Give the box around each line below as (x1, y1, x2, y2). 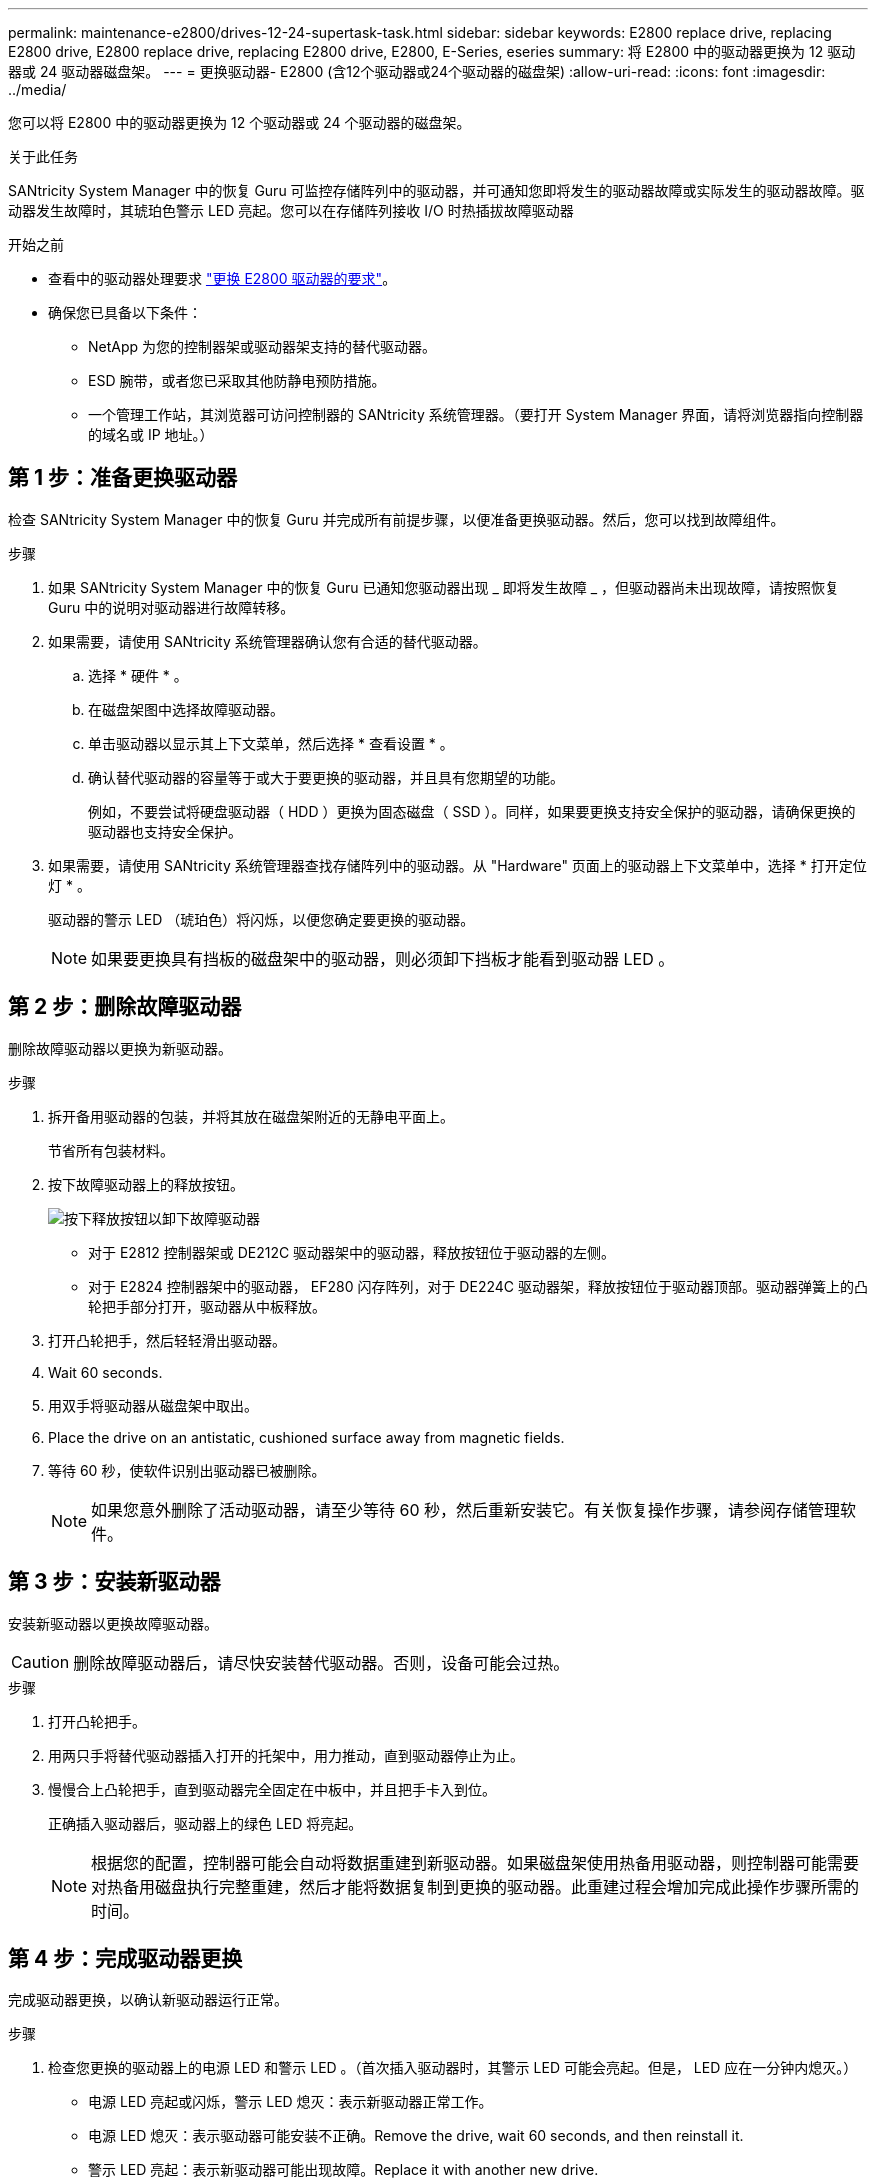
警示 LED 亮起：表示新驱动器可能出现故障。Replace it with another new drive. (88, 2161, 599, 2179)
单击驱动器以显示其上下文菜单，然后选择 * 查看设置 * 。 (88, 734, 454, 752)
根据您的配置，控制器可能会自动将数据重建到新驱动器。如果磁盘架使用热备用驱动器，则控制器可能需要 (91, 1852, 860, 1873)
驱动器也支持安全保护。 (88, 822, 242, 840)
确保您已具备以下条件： (48, 304, 202, 321)
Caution (11, 1651, 70, 1672)
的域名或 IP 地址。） (88, 426, 214, 443)
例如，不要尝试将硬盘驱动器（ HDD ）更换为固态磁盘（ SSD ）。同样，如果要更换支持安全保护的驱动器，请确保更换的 (88, 802, 856, 820)
